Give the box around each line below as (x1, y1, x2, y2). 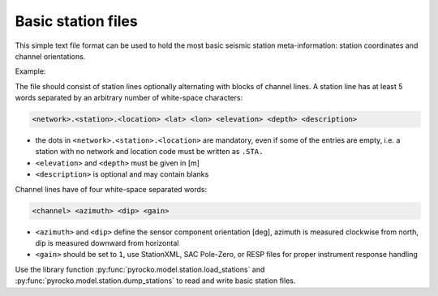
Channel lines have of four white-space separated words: (15, 184, 207, 194)
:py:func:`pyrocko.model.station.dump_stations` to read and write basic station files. (15, 276, 296, 285)
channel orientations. (15, 51, 86, 61)
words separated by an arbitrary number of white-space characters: (15, 93, 243, 103)
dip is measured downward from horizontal (35, 238, 179, 247)
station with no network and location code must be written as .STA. (35, 147, 264, 157)
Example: (15, 66, 46, 76)
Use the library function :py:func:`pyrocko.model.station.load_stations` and (15, 264, 265, 274)
